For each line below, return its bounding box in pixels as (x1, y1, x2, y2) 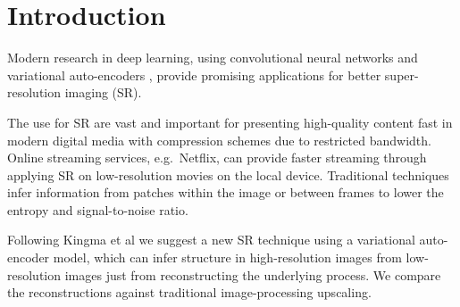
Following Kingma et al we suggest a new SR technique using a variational (7, 230, 415, 249)
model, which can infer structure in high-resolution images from (53, 248, 402, 267)
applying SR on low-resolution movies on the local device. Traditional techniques (7, 165, 449, 184)
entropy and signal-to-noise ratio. (7, 200, 188, 219)
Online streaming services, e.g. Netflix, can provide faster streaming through (7, 148, 427, 167)
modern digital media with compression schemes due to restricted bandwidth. (7, 130, 431, 149)
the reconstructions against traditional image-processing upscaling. (7, 283, 372, 302)
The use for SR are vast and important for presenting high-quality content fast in (7, 112, 453, 131)
